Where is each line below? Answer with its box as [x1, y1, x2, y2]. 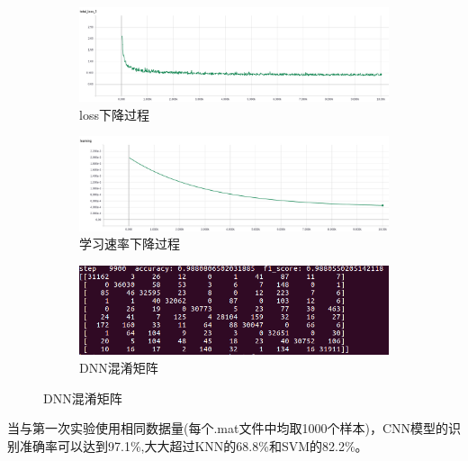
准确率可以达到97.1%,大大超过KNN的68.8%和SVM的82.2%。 [19, 436, 368, 455]
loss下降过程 [79, 104, 149, 123]
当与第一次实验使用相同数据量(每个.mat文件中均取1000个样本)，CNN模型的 [7, 419, 448, 438]
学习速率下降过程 [79, 234, 180, 253]
